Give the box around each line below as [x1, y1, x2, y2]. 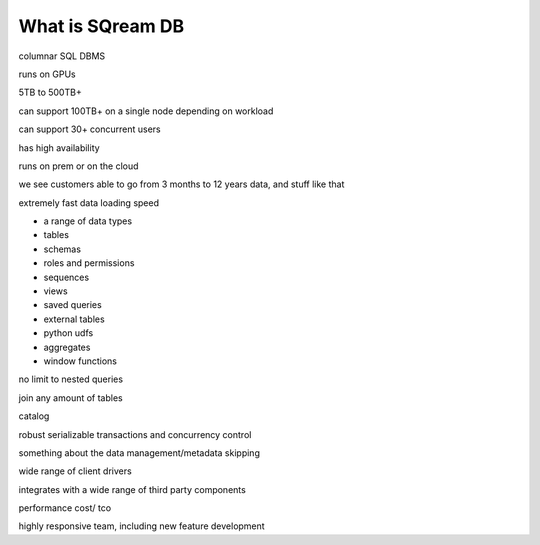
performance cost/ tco [18, 502, 112, 514]
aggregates [43, 341, 91, 353]
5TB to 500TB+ [18, 86, 82, 99]
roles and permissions [43, 257, 135, 269]
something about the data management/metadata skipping [18, 446, 260, 459]
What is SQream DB [18, 15, 185, 37]
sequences [43, 271, 90, 283]
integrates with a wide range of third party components [18, 483, 247, 495]
